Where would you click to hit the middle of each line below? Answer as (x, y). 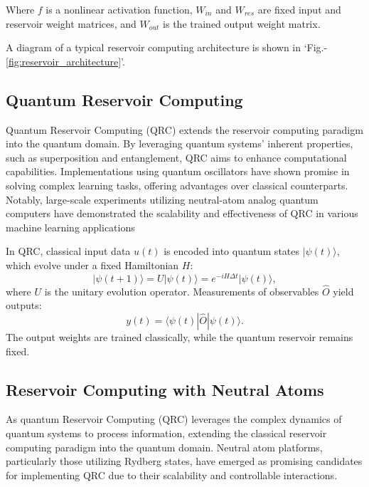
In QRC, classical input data (68, 251)
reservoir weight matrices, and (71, 23)
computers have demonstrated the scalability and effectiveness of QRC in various (182, 213)
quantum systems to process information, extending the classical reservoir (166, 433)
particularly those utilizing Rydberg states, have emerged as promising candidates (184, 461)
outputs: (24, 305)
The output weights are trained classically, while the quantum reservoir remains (180, 337)
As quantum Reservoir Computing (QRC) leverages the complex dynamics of (174, 419)
